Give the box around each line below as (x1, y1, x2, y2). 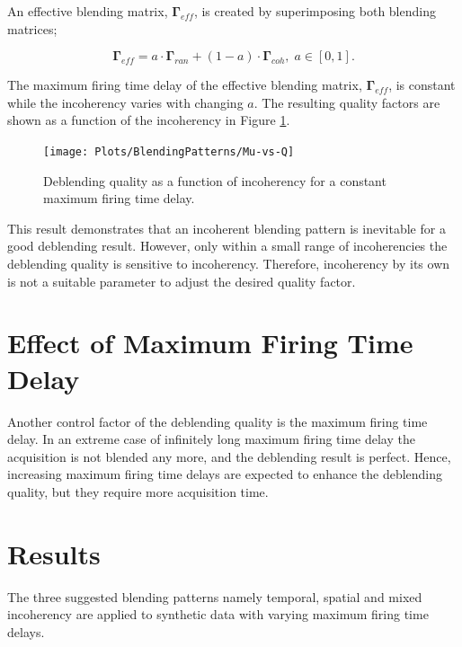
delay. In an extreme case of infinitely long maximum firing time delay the (7, 430, 415, 448)
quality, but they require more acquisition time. (7, 482, 269, 501)
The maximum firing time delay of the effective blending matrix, (7, 75, 362, 94)
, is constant (388, 75, 456, 94)
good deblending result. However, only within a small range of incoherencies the (7, 236, 448, 255)
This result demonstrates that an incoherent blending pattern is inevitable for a (7, 218, 446, 237)
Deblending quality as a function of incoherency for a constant (43, 171, 386, 190)
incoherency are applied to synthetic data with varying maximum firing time (7, 605, 429, 624)
